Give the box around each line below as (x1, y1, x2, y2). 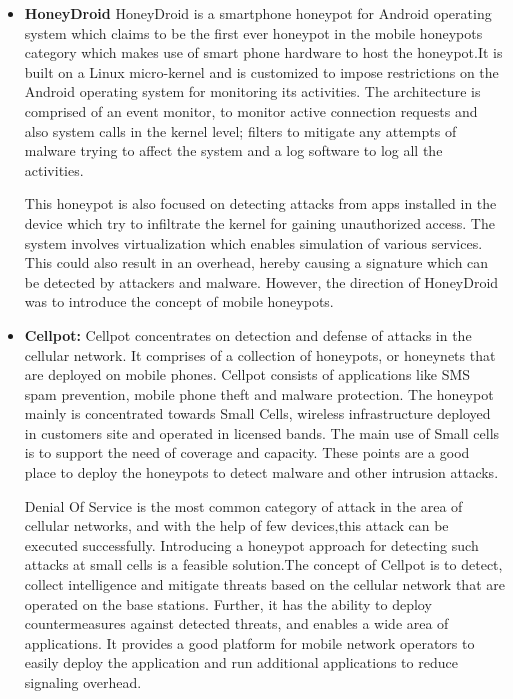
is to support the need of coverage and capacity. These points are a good (24, 442, 470, 463)
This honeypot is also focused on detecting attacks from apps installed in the (24, 193, 497, 214)
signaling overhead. (24, 672, 142, 692)
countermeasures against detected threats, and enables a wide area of (24, 613, 449, 634)
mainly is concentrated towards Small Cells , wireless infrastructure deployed (24, 403, 491, 424)
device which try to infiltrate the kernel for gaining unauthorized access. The (24, 212, 495, 233)
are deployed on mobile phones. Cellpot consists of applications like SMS (24, 364, 471, 385)
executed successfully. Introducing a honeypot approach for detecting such (24, 534, 479, 555)
